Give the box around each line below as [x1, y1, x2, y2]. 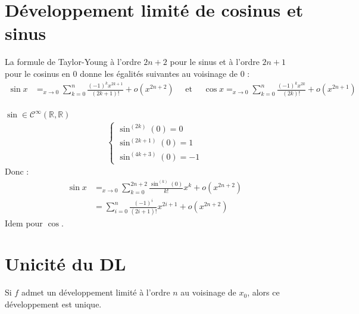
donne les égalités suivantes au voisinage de [80, 67, 238, 79]
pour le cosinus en [5, 67, 70, 79]
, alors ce [247, 286, 280, 299]
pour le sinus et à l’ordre [170, 55, 260, 68]
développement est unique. [5, 298, 102, 310]
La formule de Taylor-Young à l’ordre [5, 55, 141, 68]
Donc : [5, 165, 29, 178]
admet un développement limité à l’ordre [21, 286, 170, 299]
